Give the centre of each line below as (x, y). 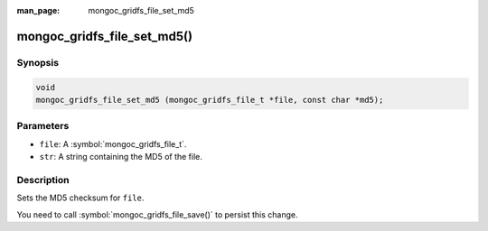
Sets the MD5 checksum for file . (80, 198)
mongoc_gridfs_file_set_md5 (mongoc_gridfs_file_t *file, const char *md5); (210, 100)
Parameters (43, 126)
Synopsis (38, 62)
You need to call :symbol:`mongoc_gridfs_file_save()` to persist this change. (157, 214)
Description (43, 180)
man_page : (38, 10)
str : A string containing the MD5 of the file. (121, 157)
